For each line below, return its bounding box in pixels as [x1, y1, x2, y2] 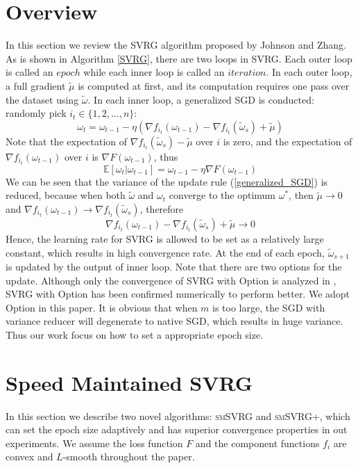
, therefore [139, 201, 184, 216]
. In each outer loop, [266, 65, 352, 79]
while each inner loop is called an [83, 65, 225, 79]
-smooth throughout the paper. [62, 449, 195, 464]
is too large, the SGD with [212, 300, 325, 314]
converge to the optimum [169, 188, 276, 202]
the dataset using [6, 92, 79, 106]
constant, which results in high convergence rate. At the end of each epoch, [6, 245, 325, 259]
